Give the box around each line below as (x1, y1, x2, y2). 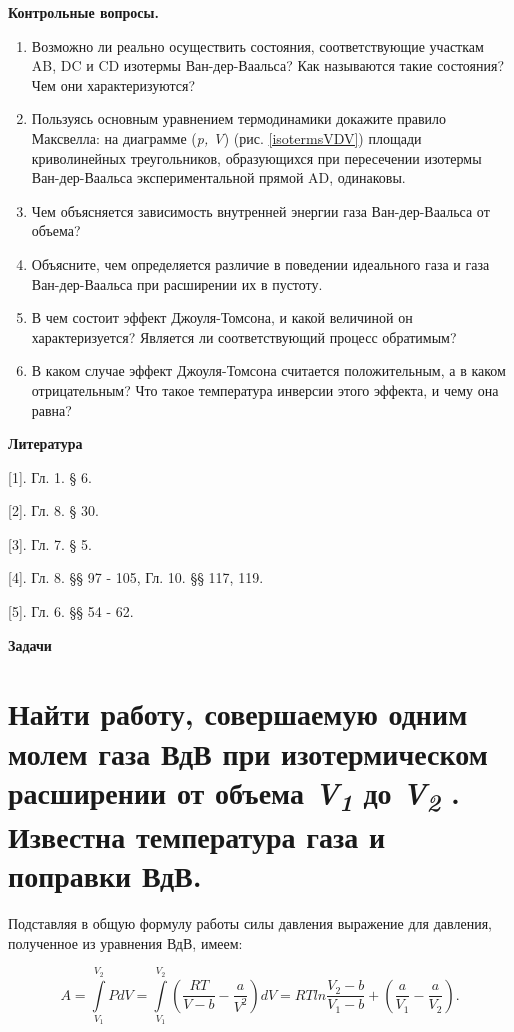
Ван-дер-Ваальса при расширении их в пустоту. (31, 273, 323, 294)
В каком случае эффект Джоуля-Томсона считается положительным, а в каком (31, 360, 506, 381)
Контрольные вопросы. (8, 2, 159, 22)
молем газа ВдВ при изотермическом (8, 732, 488, 773)
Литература (8, 433, 83, 454)
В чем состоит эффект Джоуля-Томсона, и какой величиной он (31, 307, 413, 328)
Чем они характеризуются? (31, 74, 196, 95)
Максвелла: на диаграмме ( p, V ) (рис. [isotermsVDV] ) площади (31, 127, 422, 148)
